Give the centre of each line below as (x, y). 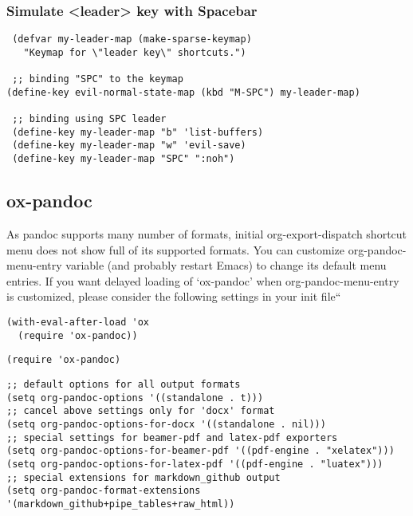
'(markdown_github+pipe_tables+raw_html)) (121, 504)
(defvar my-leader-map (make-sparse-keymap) (132, 39)
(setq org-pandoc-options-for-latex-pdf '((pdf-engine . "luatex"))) (195, 464)
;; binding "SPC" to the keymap (98, 79)
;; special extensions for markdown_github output (144, 477)
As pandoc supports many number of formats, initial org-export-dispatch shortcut (207, 233)
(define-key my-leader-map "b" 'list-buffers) (138, 132)
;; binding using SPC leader (89, 119)
